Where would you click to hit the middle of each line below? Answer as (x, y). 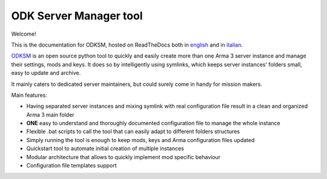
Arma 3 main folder (51, 114)
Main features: (29, 95)
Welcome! (24, 34)
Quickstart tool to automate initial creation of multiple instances (105, 149)
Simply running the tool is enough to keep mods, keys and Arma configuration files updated (140, 140)
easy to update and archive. (46, 73)
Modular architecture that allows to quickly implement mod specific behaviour (124, 157)
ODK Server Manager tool (77, 16)
